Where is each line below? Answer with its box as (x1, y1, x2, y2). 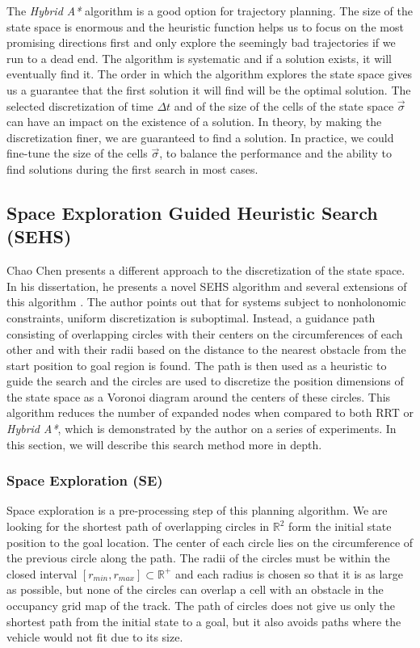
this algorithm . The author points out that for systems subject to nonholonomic (6, 293, 406, 310)
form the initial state (288, 518, 392, 535)
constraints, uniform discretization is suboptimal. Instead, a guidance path (6, 309, 376, 326)
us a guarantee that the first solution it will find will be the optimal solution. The (6, 81, 411, 98)
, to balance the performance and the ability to (159, 145, 393, 162)
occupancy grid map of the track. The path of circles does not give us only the (6, 597, 395, 614)
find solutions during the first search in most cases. (6, 160, 258, 177)
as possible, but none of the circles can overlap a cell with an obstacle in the (6, 581, 384, 598)
